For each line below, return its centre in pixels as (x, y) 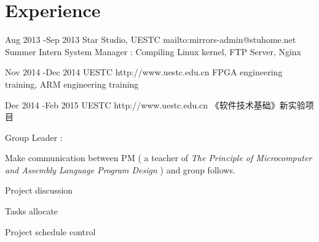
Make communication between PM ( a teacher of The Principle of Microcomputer (159, 158)
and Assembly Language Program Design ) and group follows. (120, 169)
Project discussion (39, 190)
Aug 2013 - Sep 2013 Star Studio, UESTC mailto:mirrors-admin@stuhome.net (151, 40)
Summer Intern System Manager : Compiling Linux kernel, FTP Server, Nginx (153, 51)
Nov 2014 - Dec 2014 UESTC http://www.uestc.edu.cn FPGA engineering (144, 72)
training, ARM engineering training (72, 84)
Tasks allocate (32, 211)
